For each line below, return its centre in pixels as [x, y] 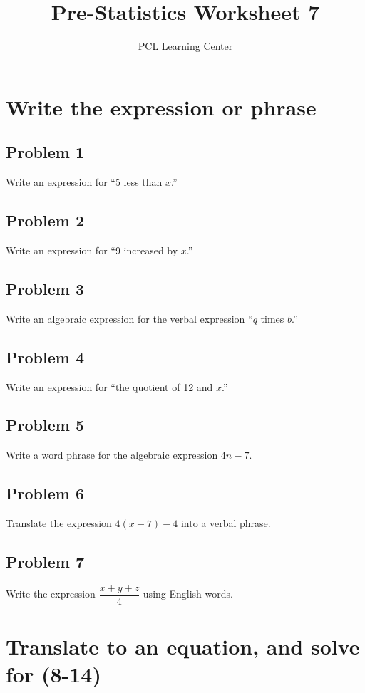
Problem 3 [45, 288]
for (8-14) [53, 674]
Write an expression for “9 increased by [92, 250]
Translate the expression [59, 523]
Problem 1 [45, 152]
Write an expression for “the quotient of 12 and [109, 386]
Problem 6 [45, 493]
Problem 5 [45, 425]
